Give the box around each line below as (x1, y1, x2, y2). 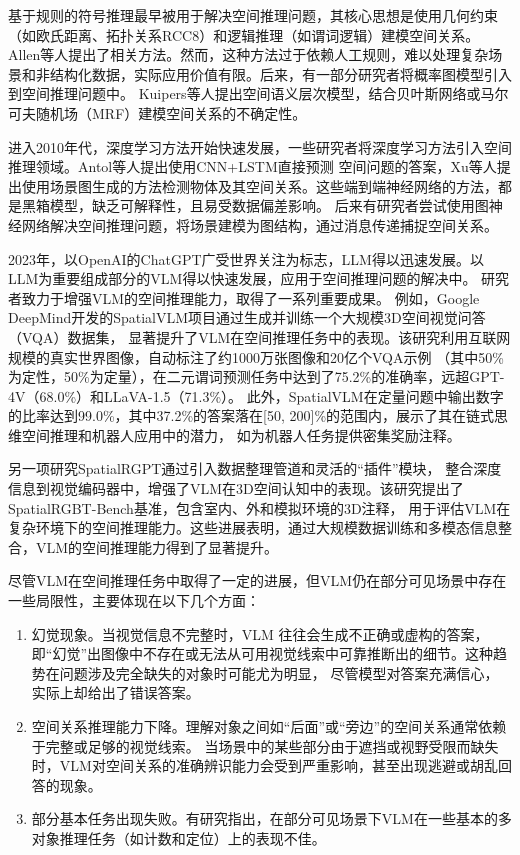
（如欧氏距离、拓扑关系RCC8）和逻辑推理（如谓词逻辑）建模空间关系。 (8, 24, 480, 45)
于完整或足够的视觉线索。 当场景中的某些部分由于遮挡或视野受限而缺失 (31, 735, 499, 756)
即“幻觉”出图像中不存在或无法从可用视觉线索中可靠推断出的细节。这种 (31, 643, 494, 664)
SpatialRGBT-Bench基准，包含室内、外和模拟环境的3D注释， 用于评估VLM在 (8, 497, 511, 518)
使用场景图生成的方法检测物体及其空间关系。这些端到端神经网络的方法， (21, 175, 498, 196)
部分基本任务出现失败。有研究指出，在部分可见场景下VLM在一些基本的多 (31, 808, 512, 829)
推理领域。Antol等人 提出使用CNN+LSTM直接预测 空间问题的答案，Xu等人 (8, 156, 497, 177)
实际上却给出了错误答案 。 (31, 682, 200, 703)
